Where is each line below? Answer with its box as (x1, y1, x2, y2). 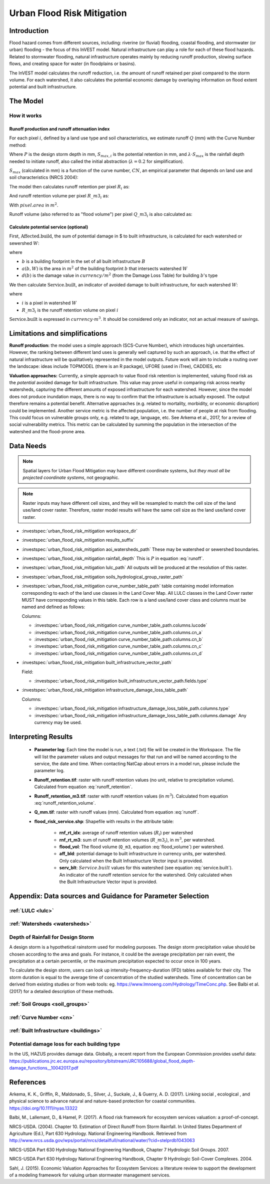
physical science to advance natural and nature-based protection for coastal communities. (9, 1098, 196, 1104)
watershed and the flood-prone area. (9, 428, 85, 434)
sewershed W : (9, 240, 39, 246)
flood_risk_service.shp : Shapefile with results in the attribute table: (34, 818, 174, 824)
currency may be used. (34, 719, 82, 725)
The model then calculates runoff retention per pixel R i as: (9, 183, 130, 191)
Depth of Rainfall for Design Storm (9, 934, 94, 941)
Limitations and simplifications (9, 329, 107, 337)
